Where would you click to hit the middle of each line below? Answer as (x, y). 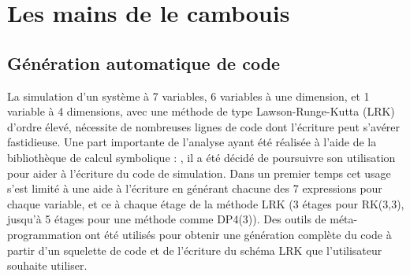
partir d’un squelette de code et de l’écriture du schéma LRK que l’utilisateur (195, 250)
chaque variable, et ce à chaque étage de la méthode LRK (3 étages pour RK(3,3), (206, 203)
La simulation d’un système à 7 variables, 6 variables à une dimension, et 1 (188, 96)
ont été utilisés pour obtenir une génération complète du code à (238, 234)
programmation (45, 234)
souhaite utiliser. (47, 265)
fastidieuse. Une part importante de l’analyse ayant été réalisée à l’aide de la (192, 142)
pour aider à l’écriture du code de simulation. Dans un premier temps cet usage (199, 173)
